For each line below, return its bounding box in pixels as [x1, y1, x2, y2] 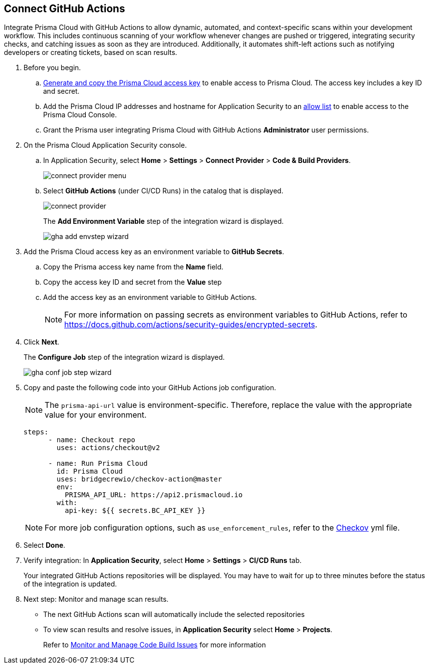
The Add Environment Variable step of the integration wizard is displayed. [43, 217, 284, 226]
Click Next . [24, 338, 59, 347]
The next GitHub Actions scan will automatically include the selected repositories [43, 610, 305, 619]
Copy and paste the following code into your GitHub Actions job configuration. [24, 383, 276, 392]
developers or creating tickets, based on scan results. [4, 48, 177, 57]
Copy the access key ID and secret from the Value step [43, 278, 222, 287]
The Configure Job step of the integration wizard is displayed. [24, 353, 225, 362]
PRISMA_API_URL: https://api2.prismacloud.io [65, 491, 243, 499]
